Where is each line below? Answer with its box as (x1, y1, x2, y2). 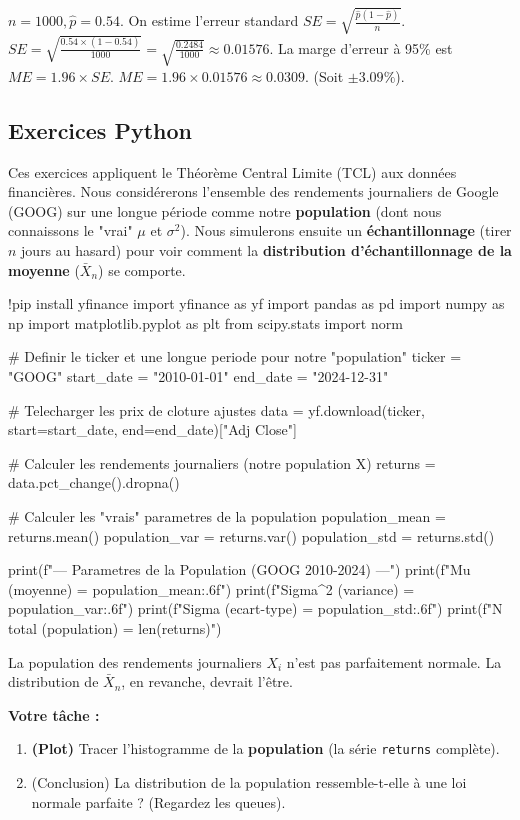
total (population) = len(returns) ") (8, 617, 222, 638)
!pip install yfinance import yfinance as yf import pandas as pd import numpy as (8, 293, 505, 314)
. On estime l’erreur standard (119, 10, 299, 31)
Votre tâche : (8, 704, 100, 725)
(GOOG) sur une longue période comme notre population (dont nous (8, 200, 442, 221)
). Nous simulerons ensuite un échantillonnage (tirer (180, 220, 512, 241)
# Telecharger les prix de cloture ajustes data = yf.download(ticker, (8, 399, 425, 420)
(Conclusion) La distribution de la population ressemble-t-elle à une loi (31, 772, 467, 792)
